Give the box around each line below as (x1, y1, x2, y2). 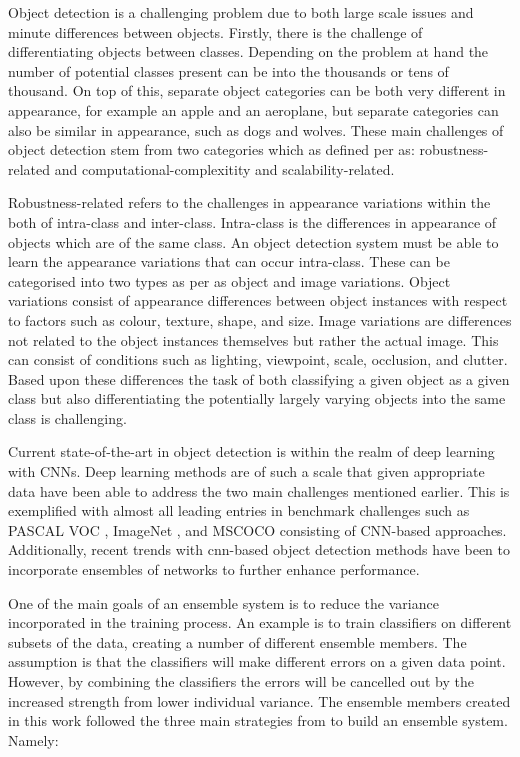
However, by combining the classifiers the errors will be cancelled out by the (8, 671, 474, 691)
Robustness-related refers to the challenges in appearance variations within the (8, 192, 491, 213)
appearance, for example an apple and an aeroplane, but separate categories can (8, 99, 499, 120)
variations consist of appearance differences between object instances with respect (8, 290, 508, 311)
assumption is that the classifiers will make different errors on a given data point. (8, 651, 506, 672)
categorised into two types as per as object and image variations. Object (8, 270, 451, 291)
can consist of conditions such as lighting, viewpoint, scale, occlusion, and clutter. (8, 349, 508, 370)
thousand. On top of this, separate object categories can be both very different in (8, 80, 506, 101)
